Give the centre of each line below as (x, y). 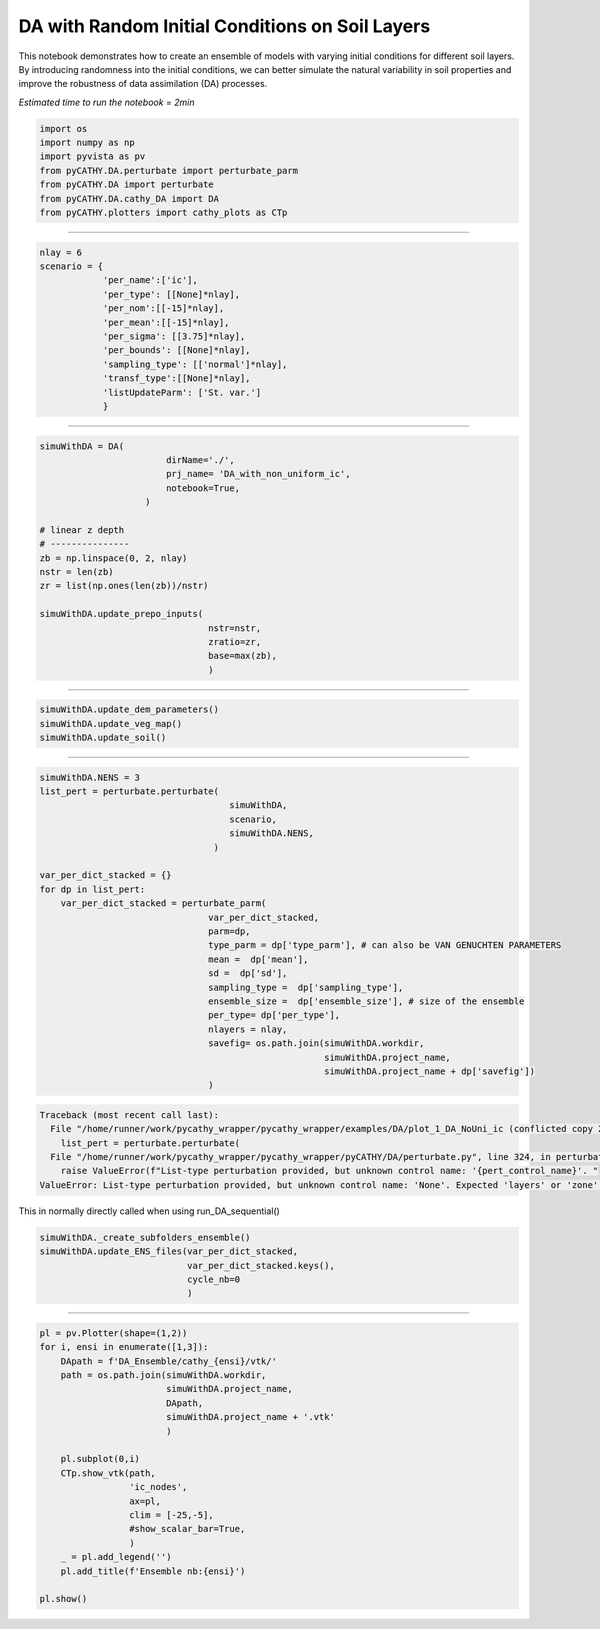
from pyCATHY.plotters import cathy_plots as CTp (163, 213)
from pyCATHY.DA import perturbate (126, 184)
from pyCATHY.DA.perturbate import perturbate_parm (169, 170)
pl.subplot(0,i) (100, 1459)
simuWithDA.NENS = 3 (89, 777)
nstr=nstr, (235, 628)
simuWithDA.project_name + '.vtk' (250, 1417)
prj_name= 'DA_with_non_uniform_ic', (258, 474)
